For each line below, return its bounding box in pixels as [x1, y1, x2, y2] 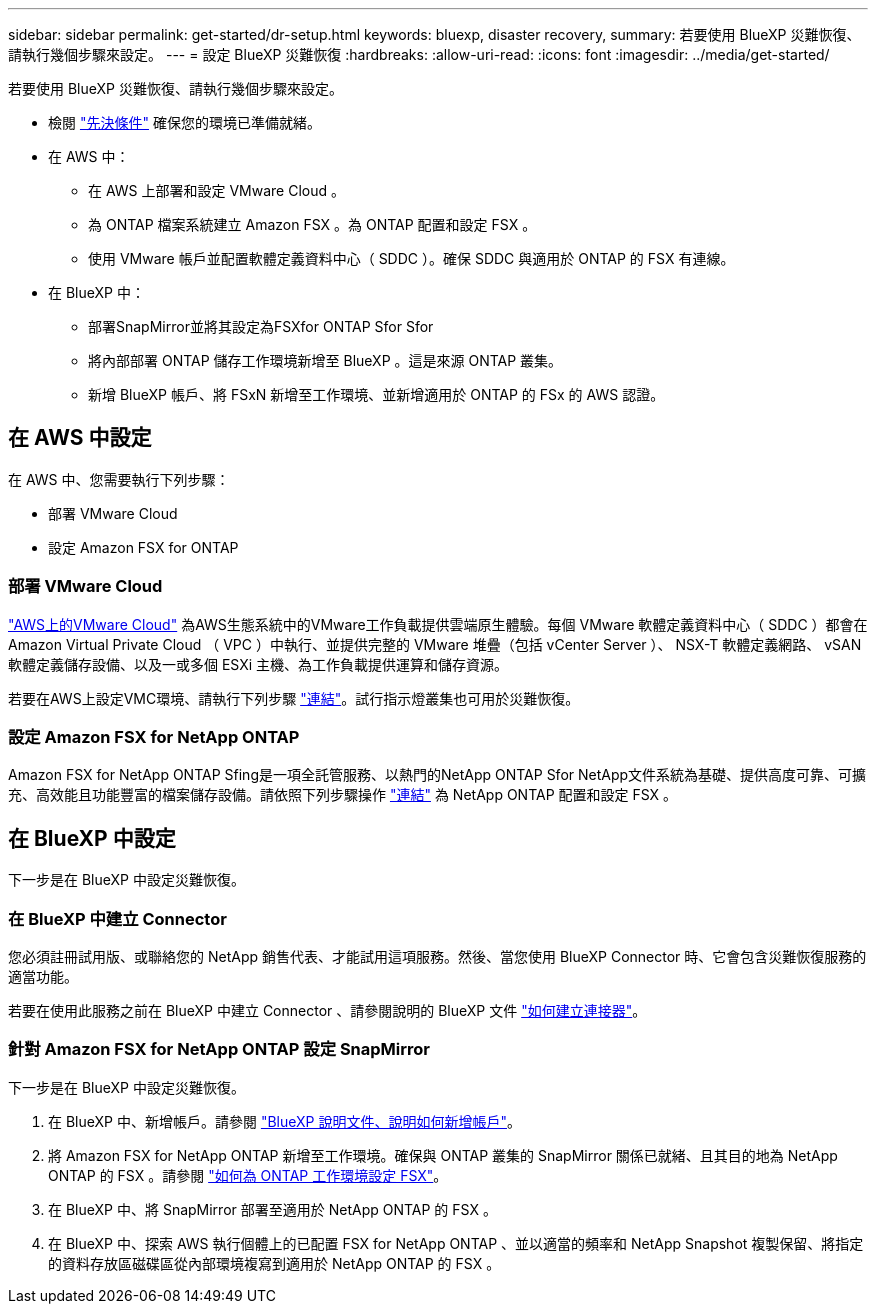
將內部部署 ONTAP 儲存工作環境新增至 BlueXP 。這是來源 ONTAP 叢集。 [88, 352, 563, 369]
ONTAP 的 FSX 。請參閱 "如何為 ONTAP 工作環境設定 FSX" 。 [48, 1166, 448, 1184]
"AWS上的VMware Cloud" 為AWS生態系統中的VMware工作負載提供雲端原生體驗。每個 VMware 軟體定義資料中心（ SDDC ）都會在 [8, 615, 868, 633]
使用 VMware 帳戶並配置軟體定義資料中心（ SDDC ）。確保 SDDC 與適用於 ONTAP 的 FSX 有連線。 [88, 250, 735, 267]
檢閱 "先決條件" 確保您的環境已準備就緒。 [48, 114, 321, 131]
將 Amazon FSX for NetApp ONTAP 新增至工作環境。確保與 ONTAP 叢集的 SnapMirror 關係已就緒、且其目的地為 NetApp [48, 1146, 838, 1164]
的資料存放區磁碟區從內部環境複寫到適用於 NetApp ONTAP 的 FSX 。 [48, 1254, 501, 1272]
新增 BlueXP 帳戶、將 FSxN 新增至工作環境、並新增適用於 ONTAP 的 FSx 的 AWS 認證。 [88, 386, 665, 403]
